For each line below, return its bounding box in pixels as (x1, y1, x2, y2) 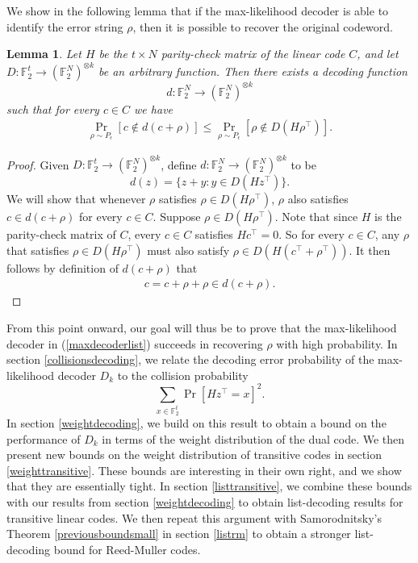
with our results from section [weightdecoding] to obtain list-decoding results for (6, 494, 403, 511)
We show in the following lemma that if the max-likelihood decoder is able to (6, 2, 389, 19)
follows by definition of (6, 259, 119, 276)
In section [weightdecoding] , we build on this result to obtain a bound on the (6, 415, 387, 432)
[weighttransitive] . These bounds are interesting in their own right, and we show (6, 461, 402, 478)
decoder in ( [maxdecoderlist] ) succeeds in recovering (6, 335, 263, 352)
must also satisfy (147, 241, 230, 258)
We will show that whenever (6, 190, 146, 207)
